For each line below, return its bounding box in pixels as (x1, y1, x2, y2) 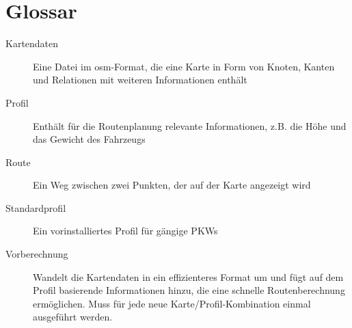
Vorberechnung (5, 247, 68, 261)
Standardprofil (5, 200, 66, 215)
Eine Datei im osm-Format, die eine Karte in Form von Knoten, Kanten (33, 59, 335, 73)
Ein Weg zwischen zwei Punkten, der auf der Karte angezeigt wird (33, 178, 311, 192)
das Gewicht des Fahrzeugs (33, 132, 146, 146)
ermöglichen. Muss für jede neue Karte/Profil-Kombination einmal (33, 296, 311, 310)
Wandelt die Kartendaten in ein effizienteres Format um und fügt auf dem (33, 269, 344, 284)
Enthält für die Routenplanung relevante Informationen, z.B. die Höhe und (33, 118, 347, 133)
